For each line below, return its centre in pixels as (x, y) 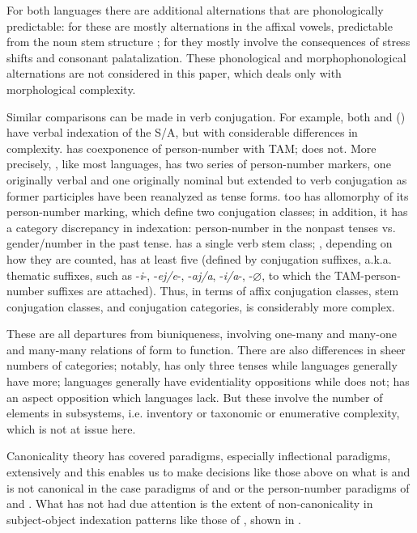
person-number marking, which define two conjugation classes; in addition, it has (207, 212)
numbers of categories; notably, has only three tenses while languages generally (202, 365)
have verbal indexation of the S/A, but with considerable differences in (182, 132)
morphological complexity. (71, 89)
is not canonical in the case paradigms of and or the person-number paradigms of (208, 487)
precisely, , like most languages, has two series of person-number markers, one (199, 164)
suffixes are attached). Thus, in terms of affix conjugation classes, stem (223, 291)
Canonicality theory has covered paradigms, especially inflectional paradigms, (199, 456)
